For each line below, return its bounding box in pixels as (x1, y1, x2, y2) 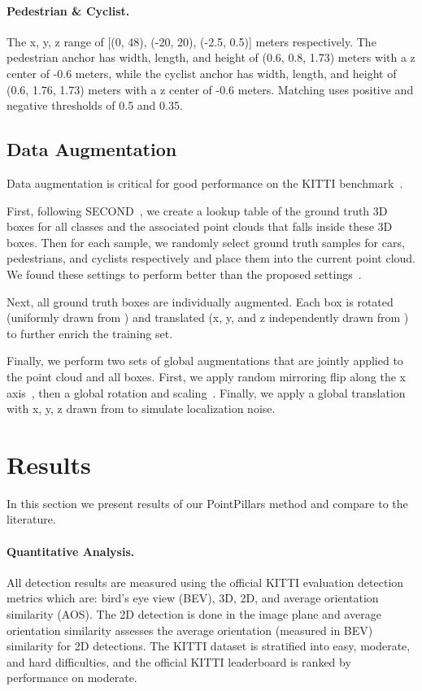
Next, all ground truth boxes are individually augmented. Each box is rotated (7, 293, 394, 310)
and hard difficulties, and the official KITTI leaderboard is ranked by (7, 653, 351, 670)
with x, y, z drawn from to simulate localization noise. (7, 400, 276, 417)
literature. (7, 511, 56, 528)
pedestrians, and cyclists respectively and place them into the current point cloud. (7, 250, 415, 267)
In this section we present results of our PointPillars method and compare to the (7, 494, 408, 511)
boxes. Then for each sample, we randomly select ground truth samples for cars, (7, 233, 405, 250)
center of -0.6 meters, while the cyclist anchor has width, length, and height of (7, 64, 397, 81)
